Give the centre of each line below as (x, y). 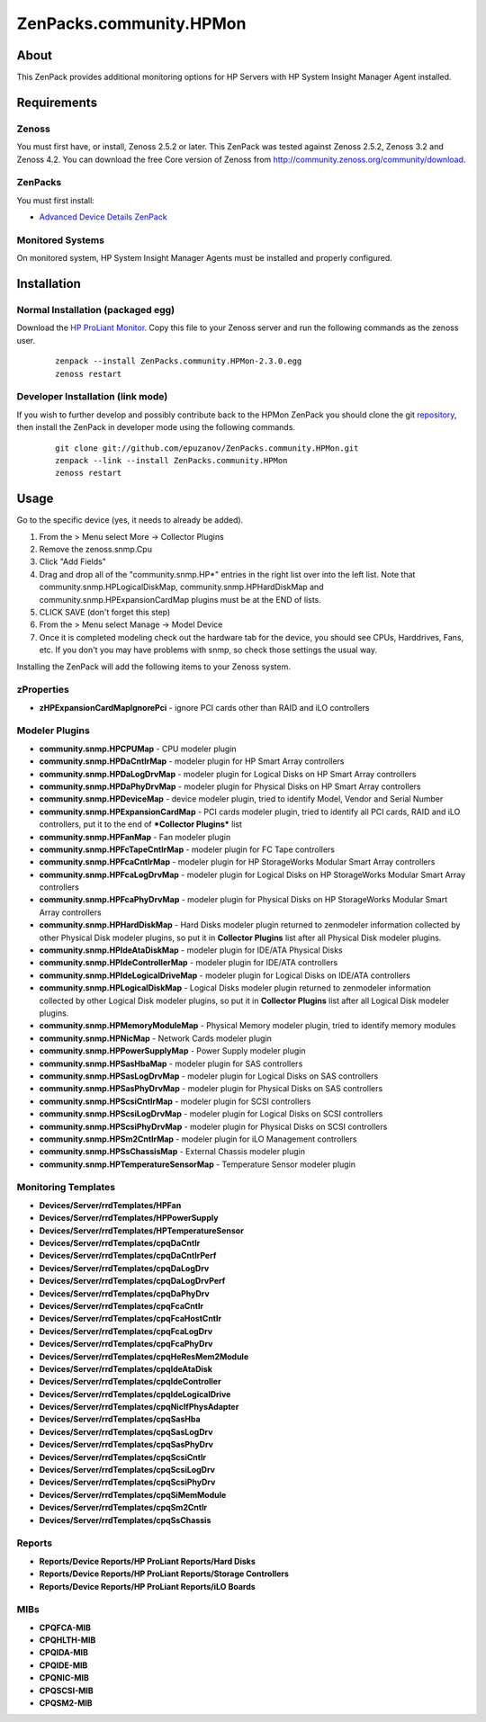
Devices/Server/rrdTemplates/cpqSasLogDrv (126, 1431)
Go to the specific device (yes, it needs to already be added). (130, 520)
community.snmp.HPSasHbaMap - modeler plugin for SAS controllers (171, 1063)
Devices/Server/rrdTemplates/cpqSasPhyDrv (126, 1445)
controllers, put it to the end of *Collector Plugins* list (141, 824)
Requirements (57, 102)
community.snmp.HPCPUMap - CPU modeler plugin (138, 749)
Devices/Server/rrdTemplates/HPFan (110, 1205)
